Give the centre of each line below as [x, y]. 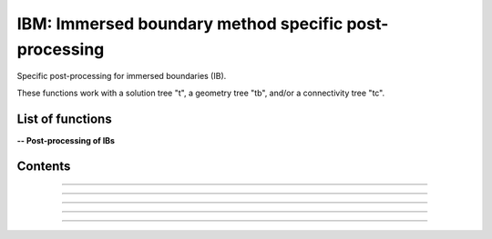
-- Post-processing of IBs [66, 140]
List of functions [65, 119]
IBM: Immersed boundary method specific [180, 24]
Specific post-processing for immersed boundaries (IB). [122, 76]
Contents [44, 167]
